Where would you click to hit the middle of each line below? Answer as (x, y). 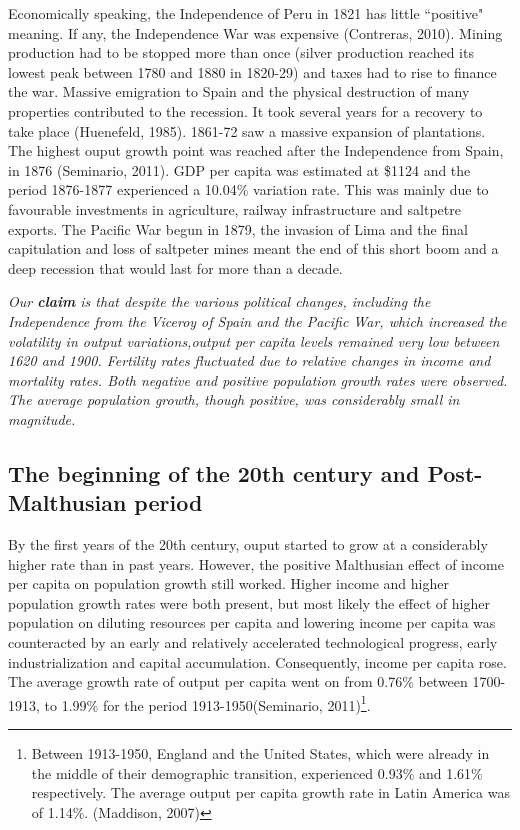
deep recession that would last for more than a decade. (175, 267)
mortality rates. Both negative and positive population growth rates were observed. (258, 379)
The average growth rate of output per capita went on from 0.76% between (238, 681)
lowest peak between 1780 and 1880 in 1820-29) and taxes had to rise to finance (252, 71)
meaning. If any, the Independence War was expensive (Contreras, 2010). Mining (255, 32)
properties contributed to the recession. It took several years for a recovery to (245, 110)
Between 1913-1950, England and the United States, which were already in (260, 753)
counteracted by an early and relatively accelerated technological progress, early (253, 642)
